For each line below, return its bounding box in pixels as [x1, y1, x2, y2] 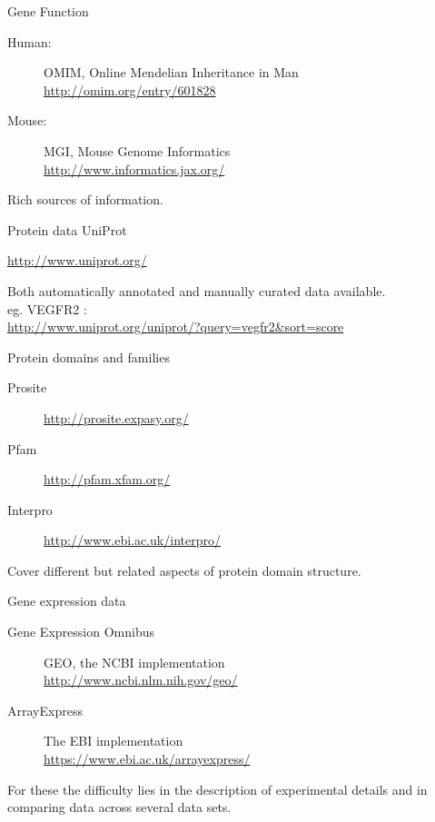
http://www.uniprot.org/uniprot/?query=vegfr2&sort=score [7, 317, 344, 336]
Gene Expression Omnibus [7, 622, 154, 641]
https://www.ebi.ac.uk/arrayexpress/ [44, 749, 251, 768]
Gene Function [7, 2, 89, 20]
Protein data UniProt [7, 220, 127, 239]
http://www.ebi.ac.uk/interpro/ [44, 530, 221, 550]
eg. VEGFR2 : [7, 299, 87, 318]
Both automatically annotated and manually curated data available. [7, 281, 386, 300]
